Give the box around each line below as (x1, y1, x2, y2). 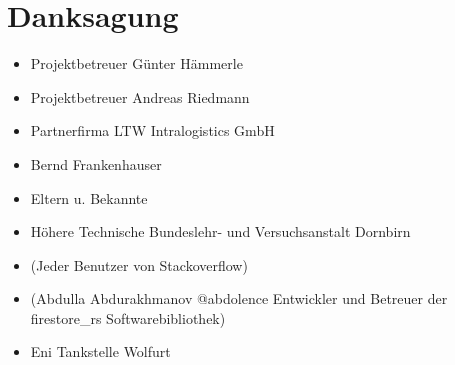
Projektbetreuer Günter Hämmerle (30, 53, 243, 74)
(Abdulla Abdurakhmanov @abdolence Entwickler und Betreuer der (30, 288, 448, 309)
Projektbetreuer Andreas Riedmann (30, 86, 250, 107)
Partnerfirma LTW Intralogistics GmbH (30, 120, 275, 141)
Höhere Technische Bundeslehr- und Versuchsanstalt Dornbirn (30, 221, 411, 242)
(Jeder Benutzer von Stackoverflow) (30, 254, 248, 275)
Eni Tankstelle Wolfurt (30, 341, 171, 362)
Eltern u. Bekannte (30, 187, 148, 208)
